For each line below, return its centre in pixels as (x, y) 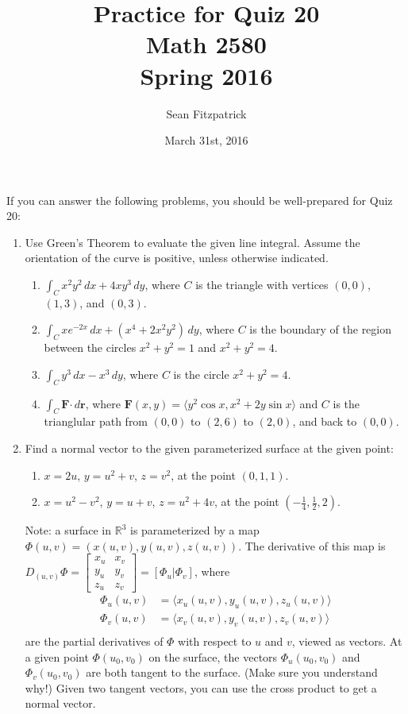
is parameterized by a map (194, 530)
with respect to (215, 641)
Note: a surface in (68, 530)
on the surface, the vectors (213, 656)
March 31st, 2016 (206, 140)
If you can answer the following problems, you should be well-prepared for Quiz (200, 200)
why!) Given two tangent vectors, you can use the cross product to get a (201, 687)
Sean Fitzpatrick (206, 113)
